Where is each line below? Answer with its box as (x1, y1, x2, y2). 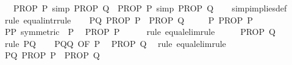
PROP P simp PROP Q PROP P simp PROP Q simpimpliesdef (13, 2, 287, 14)
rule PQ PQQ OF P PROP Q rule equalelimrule (4, 37, 226, 49)
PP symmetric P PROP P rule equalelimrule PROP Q (4, 25, 276, 38)
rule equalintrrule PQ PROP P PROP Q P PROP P (4, 13, 253, 26)
